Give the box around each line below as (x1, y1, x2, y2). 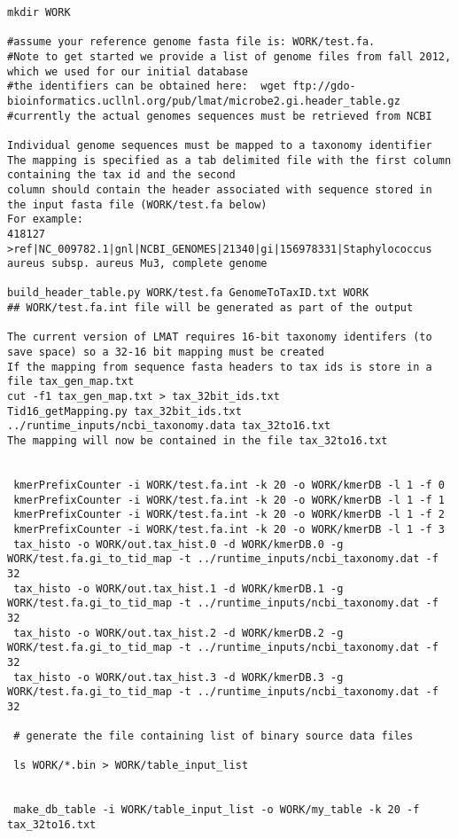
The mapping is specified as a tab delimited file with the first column (7, 153, 452, 167)
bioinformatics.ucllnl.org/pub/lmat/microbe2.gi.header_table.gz (7, 94, 400, 107)
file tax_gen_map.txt (7, 375, 135, 388)
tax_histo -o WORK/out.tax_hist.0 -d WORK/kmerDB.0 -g (13, 537, 344, 551)
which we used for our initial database (7, 65, 249, 78)
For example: (7, 213, 83, 226)
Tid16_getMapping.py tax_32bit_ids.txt (7, 404, 242, 418)
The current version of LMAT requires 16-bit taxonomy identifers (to (7, 331, 432, 344)
